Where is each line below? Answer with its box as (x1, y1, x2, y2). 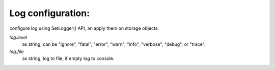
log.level (9, 34, 28, 40)
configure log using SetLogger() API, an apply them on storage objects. (9, 25, 159, 31)
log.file (9, 48, 24, 54)
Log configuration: (9, 8, 90, 19)
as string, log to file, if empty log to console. (22, 55, 115, 61)
